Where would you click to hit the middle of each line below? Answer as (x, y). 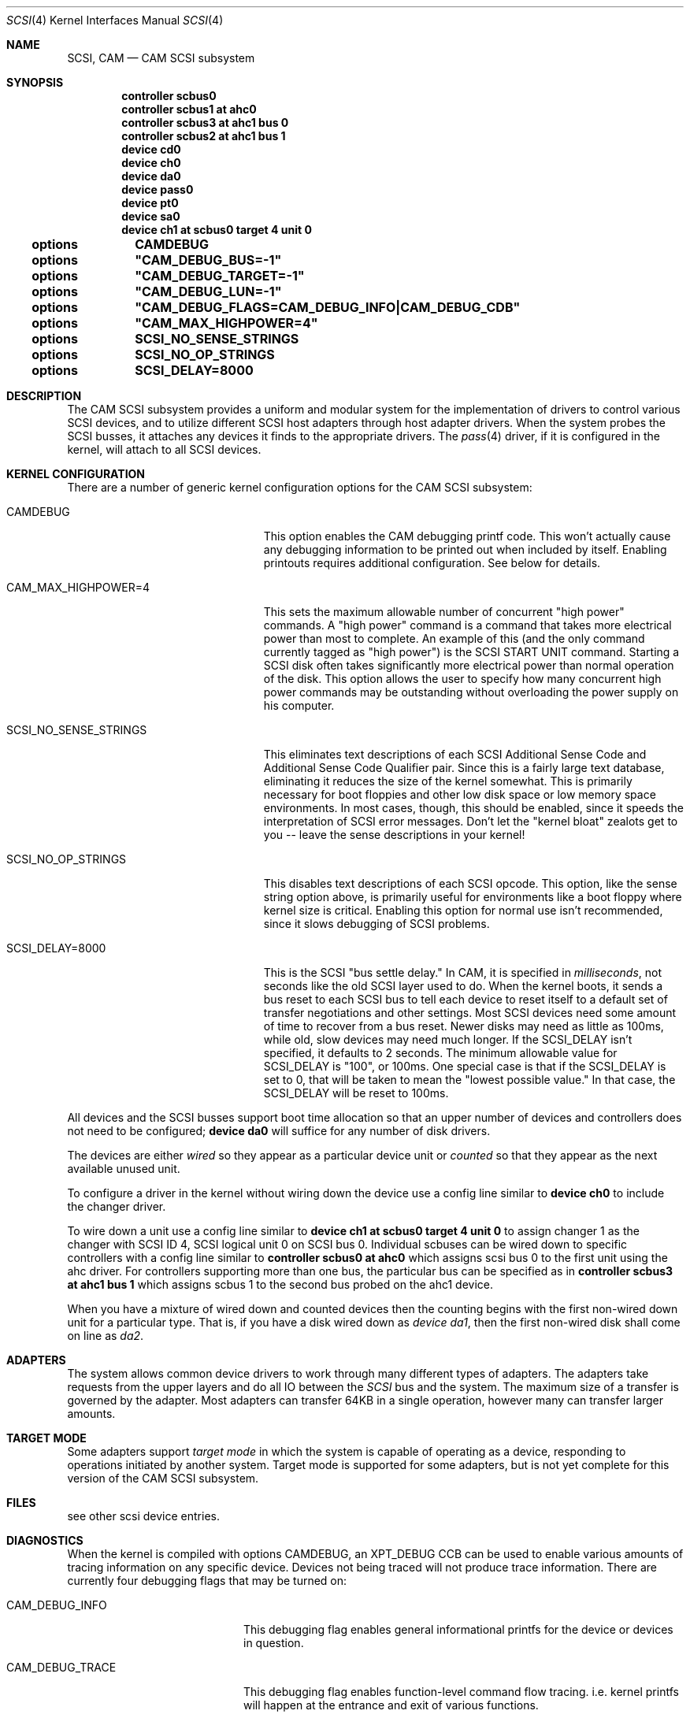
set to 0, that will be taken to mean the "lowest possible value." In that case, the (469, 1080)
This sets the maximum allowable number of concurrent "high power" (444, 612)
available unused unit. (124, 1169)
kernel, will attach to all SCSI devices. (164, 449)
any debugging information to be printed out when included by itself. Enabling (465, 549)
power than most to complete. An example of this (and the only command (454, 638)
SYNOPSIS (35, 82)
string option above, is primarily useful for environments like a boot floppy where (473, 897)
